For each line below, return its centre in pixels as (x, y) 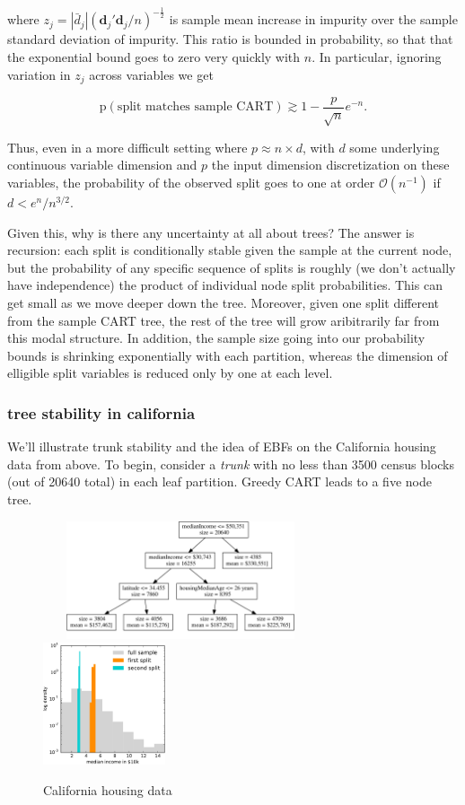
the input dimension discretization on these (330, 165)
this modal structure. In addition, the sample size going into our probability (216, 338)
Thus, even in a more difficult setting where (127, 147)
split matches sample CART (195, 107)
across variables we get (151, 74)
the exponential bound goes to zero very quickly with (154, 56)
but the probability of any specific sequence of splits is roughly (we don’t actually (232, 267)
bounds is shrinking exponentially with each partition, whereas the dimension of (228, 355)
